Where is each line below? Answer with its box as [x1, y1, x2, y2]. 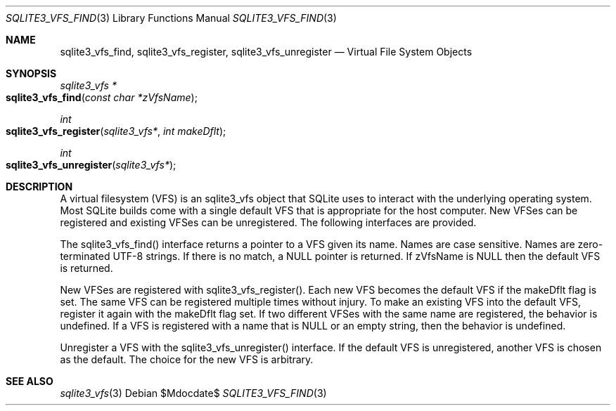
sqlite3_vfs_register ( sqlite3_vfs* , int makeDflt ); [6, 125, 226, 137]
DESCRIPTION [6, 181, 73, 193]
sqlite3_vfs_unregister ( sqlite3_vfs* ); [6, 159, 177, 171]
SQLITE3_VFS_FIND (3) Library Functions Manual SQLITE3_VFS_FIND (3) [6, 12, 337, 24]
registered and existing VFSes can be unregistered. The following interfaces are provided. [60, 216, 477, 228]
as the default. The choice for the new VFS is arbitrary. [60, 353, 314, 365]
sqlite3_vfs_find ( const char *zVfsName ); [6, 91, 198, 103]
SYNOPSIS [6, 67, 57, 79]
